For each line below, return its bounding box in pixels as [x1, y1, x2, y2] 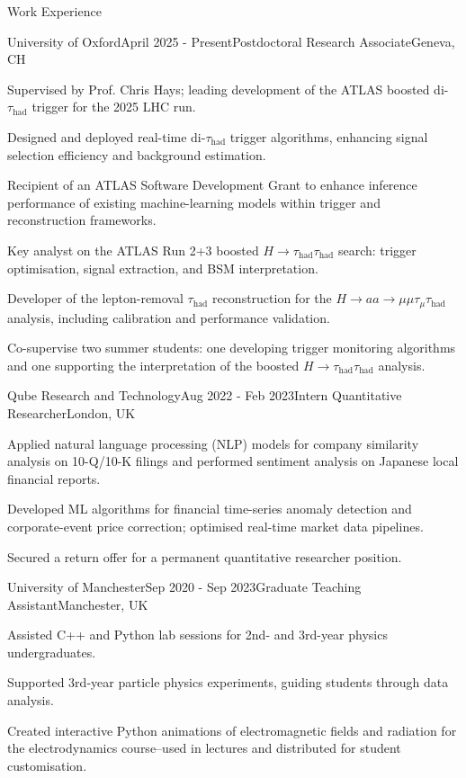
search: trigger [337, 240, 417, 259]
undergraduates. [7, 642, 96, 661]
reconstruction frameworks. [7, 210, 157, 229]
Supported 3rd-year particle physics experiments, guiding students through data [7, 673, 449, 692]
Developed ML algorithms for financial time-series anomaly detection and [7, 499, 412, 518]
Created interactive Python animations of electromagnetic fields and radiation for [7, 720, 457, 739]
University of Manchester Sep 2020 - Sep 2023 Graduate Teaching [7, 577, 362, 596]
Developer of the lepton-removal [7, 289, 184, 308]
